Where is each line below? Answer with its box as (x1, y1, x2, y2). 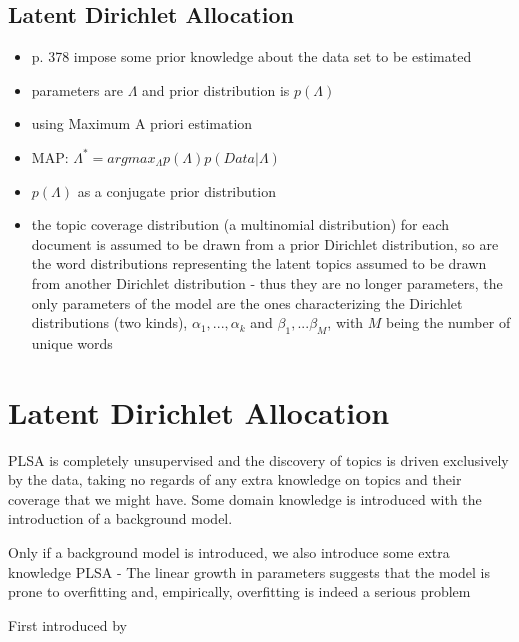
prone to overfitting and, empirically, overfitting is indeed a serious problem (8, 581, 471, 602)
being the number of (386, 312, 511, 333)
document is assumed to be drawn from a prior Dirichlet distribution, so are (31, 233, 499, 254)
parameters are (31, 79, 123, 100)
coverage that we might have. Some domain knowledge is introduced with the (8, 488, 482, 509)
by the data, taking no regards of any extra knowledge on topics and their (8, 469, 462, 490)
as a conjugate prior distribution (77, 180, 276, 201)
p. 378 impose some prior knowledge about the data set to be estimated (31, 46, 472, 67)
